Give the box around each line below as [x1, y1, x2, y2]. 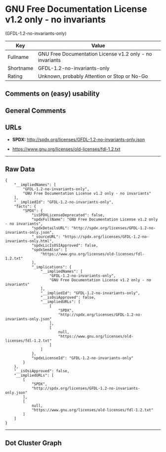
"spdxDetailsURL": [31, 226, 70, 231]
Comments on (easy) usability [5, 90, 100, 98]
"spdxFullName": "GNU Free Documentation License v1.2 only [31, 217, 158, 222]
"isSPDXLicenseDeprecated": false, [31, 213, 105, 218]
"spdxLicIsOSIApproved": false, [31, 243, 98, 248]
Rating [7, 73, 23, 80]
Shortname [7, 64, 34, 71]
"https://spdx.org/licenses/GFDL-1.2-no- [62, 234, 149, 240]
